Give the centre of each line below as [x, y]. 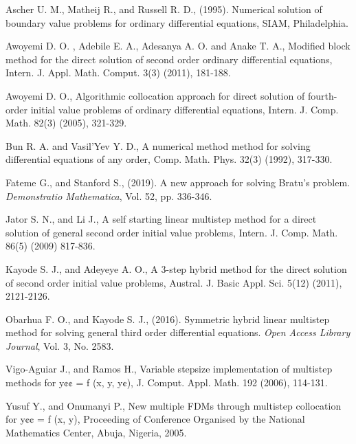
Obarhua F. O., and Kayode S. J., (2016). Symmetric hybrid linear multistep [168, 319]
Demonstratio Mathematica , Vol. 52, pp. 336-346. [109, 196]
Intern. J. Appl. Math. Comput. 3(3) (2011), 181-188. [118, 73]
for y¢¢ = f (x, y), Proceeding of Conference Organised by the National [155, 419]
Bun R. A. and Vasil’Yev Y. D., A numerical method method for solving [158, 145]
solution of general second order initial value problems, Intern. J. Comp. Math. [172, 232]
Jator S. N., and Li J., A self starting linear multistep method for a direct [161, 219]
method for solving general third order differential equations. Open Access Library [178, 332]
